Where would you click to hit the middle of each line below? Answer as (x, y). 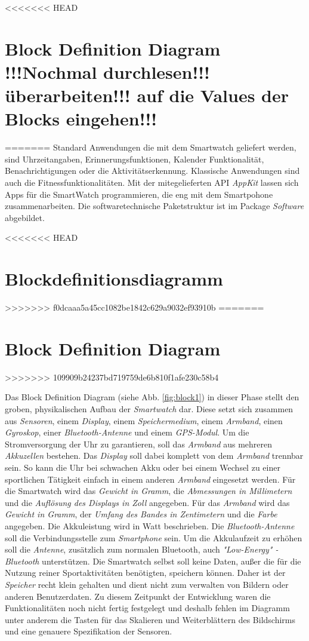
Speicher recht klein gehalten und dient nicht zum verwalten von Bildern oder (147, 584)
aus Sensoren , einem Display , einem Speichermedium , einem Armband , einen (144, 420)
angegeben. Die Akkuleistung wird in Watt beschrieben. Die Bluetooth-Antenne (150, 526)
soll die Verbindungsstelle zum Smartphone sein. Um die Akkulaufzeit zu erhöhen (154, 537)
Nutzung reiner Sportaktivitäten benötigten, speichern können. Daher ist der (145, 573)
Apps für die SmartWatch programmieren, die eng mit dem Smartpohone (139, 194)
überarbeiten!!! (68, 95)
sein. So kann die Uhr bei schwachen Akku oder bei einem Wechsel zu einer (143, 467)
